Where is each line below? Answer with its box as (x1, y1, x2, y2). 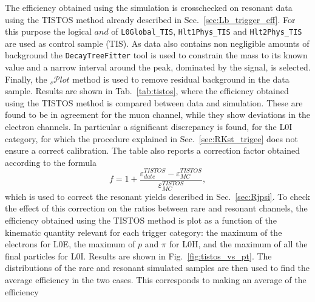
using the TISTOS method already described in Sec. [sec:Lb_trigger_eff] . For (5, 13, 296, 26)
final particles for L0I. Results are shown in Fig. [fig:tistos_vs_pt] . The (5, 249, 272, 262)
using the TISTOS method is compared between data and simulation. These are (5, 96, 303, 109)
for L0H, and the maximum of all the (169, 238, 308, 250)
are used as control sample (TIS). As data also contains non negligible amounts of (5, 36, 310, 49)
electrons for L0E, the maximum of (5, 238, 135, 250)
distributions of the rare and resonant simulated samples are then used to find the (5, 261, 310, 274)
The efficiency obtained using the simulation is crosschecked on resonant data (5, 1, 293, 13)
